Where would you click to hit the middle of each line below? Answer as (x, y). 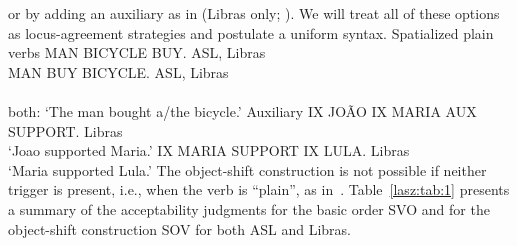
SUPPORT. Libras (65, 130)
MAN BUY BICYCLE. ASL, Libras (118, 71)
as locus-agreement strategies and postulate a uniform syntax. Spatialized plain (251, 32)
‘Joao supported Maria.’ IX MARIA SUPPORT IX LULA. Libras (209, 150)
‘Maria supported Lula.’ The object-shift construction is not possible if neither (247, 169)
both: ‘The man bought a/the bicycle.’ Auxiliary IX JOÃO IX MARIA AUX (242, 110)
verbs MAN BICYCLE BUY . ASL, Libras (137, 52)
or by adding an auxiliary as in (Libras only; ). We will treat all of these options (254, 13)
